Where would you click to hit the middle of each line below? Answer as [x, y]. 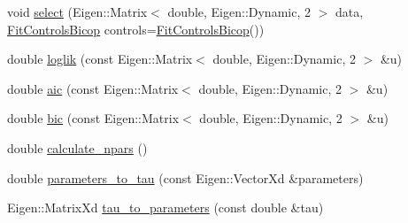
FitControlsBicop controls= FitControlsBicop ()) [136, 29]
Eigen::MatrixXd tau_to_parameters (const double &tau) [166, 208]
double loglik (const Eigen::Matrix [100, 59]
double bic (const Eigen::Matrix [93, 118]
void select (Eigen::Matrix [77, 12]
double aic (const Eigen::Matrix [93, 88]
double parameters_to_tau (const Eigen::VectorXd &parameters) [185, 177]
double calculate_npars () [77, 147]
